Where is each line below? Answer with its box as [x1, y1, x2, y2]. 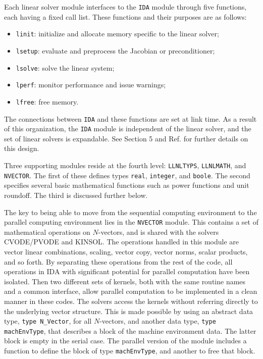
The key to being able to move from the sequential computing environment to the [4, 207, 257, 217]
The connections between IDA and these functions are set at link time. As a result [4, 113, 257, 124]
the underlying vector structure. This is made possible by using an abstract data [4, 305, 253, 316]
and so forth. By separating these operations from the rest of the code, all [4, 256, 233, 267]
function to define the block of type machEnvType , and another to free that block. [4, 345, 255, 356]
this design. [4, 143, 39, 153]
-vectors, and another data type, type [99, 316, 216, 326]
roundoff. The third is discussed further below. [4, 189, 148, 200]
